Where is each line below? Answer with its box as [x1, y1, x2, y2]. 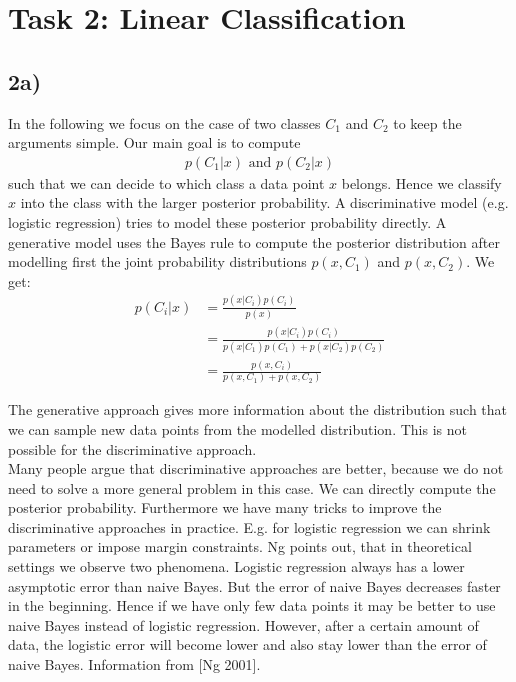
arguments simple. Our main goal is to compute [8, 132, 301, 153]
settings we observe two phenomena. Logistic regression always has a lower [8, 556, 465, 577]
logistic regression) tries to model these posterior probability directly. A [8, 211, 447, 232]
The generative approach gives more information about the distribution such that [8, 399, 508, 420]
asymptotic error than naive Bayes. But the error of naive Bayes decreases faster [8, 575, 501, 596]
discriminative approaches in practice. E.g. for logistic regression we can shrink [8, 516, 491, 537]
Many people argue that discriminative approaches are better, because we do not [8, 458, 504, 479]
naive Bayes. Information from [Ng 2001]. [8, 654, 261, 675]
